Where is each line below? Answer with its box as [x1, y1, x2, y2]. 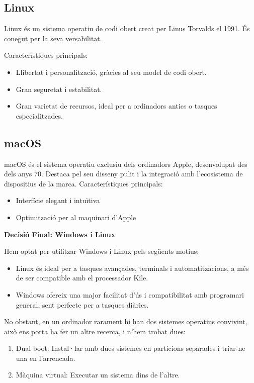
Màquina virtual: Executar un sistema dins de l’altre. [16, 369, 180, 380]
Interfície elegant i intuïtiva [16, 195, 100, 206]
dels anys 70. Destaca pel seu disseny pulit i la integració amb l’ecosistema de [4, 168, 243, 179]
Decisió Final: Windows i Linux [4, 229, 116, 239]
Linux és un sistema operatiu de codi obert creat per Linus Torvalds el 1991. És [4, 23, 250, 34]
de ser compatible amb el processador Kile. [16, 272, 148, 283]
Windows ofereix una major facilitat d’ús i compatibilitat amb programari [16, 289, 244, 300]
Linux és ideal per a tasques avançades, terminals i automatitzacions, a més [16, 262, 249, 273]
